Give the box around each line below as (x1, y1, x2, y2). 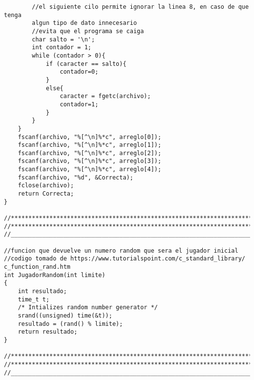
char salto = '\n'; (32, 36, 95, 43)
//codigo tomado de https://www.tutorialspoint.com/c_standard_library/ (4, 255, 245, 262)
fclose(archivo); (18, 182, 74, 189)
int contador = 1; (32, 44, 91, 51)
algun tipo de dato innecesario (32, 20, 137, 27)
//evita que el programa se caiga (32, 27, 144, 35)
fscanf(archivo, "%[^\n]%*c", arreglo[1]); (18, 141, 162, 149)
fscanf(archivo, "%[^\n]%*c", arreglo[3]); (18, 158, 162, 165)
